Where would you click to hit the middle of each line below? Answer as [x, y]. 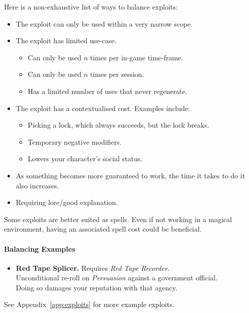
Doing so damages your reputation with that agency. [96, 287]
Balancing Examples [40, 248]
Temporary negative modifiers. [75, 141]
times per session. [117, 74]
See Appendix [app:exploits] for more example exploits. [89, 304]
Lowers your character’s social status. [85, 159]
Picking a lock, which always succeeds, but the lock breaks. [118, 125]
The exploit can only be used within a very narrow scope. [104, 23]
